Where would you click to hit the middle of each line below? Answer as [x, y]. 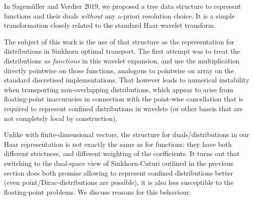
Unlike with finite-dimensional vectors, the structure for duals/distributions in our [127, 134]
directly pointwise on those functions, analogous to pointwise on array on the [119, 70]
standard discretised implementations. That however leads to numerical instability [127, 80]
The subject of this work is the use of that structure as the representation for [119, 41]
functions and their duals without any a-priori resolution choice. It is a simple [119, 15]
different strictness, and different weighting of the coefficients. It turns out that [122, 153]
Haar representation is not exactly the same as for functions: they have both [118, 144]
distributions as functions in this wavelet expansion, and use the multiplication [122, 60]
